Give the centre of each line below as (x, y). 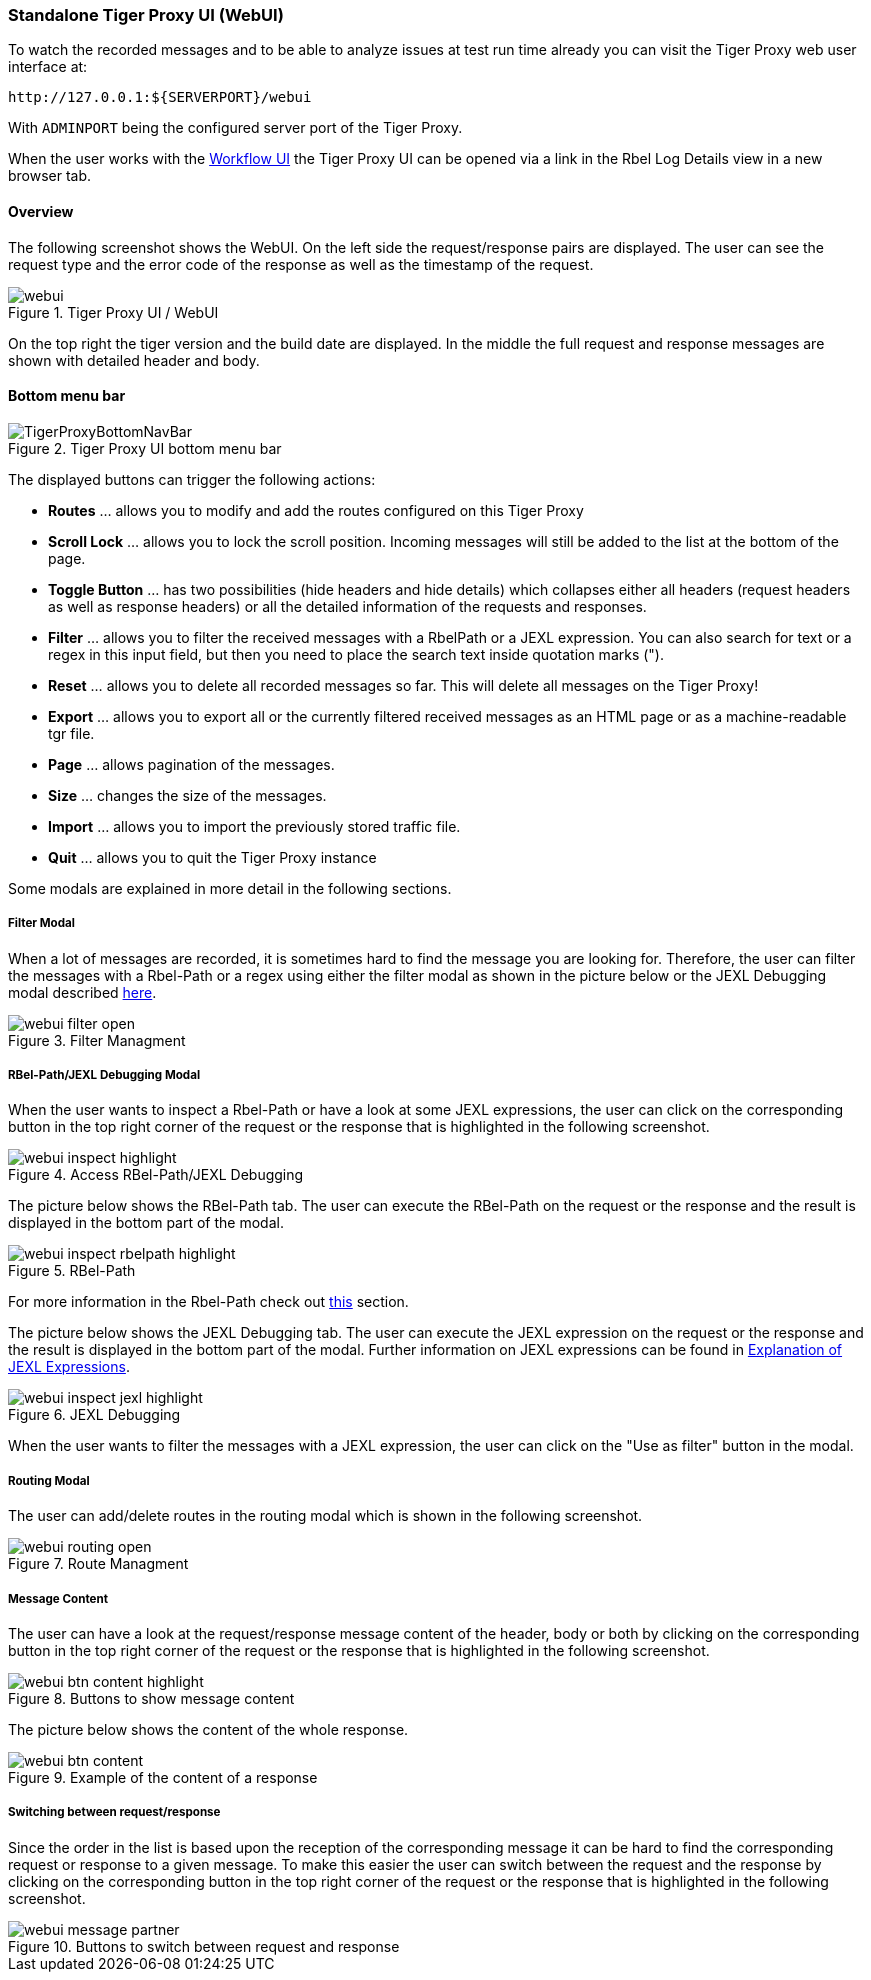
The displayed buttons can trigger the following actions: (192, 479)
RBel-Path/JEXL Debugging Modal (104, 1074)
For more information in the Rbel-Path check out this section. (208, 1302)
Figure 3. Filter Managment (97, 1040)
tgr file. (71, 733)
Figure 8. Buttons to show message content (151, 1698)
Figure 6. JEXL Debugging (94, 1415)
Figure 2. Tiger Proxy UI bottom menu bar (145, 448)
